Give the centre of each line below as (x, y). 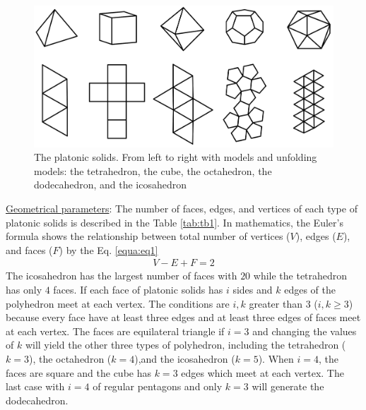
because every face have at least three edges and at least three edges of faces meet (183, 317)
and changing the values (305, 331)
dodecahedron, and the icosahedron (111, 185)
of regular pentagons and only (158, 386)
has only (24, 289)
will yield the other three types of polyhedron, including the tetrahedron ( (185, 345)
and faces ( (29, 249)
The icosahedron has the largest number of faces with (122, 276)
